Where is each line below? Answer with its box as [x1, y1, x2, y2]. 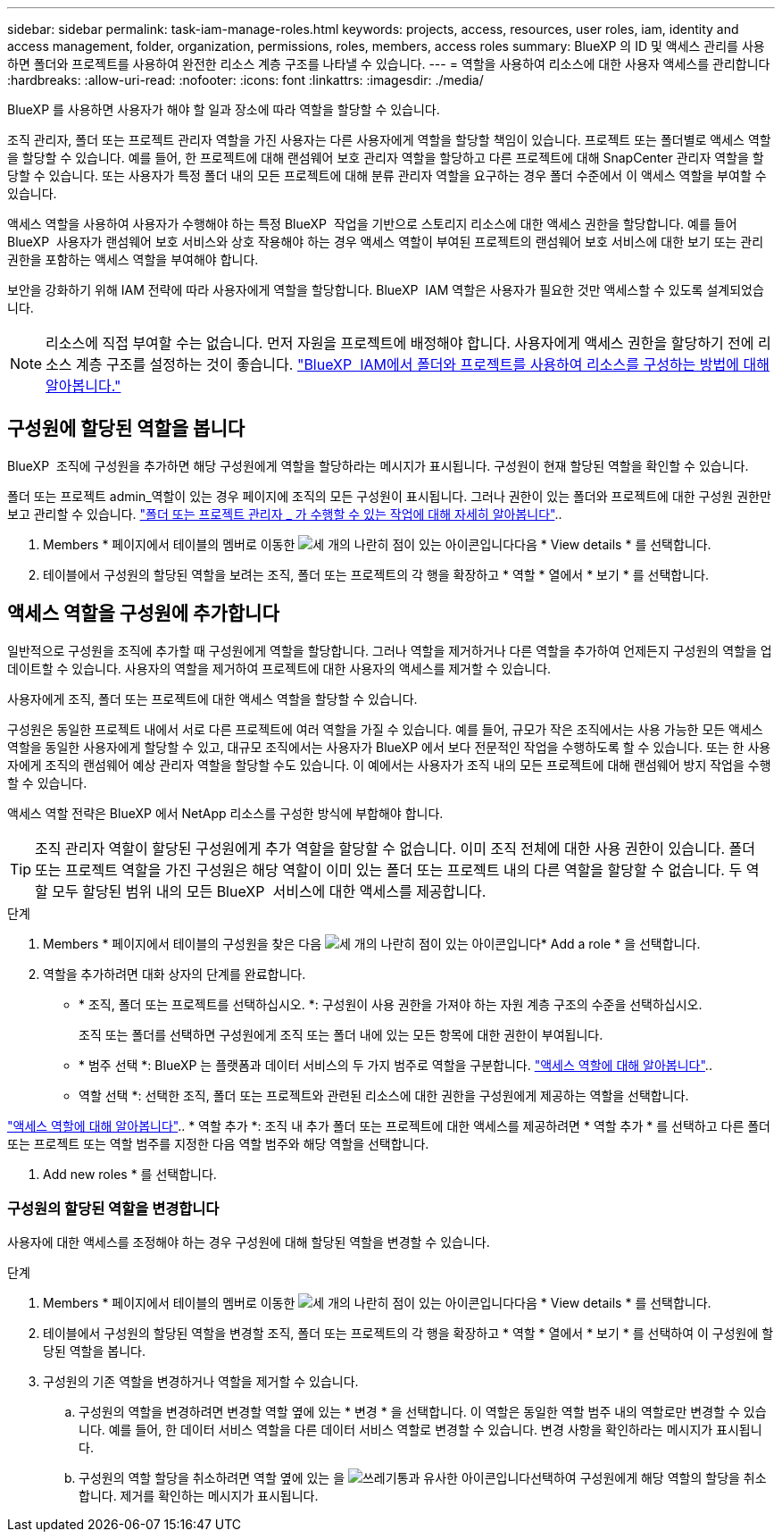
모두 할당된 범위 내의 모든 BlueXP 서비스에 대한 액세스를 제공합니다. [52, 882, 487, 900]
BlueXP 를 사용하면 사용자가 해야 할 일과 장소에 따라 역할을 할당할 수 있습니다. [7, 102, 440, 117]
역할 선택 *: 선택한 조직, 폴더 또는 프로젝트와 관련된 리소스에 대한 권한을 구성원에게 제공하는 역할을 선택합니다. [79, 1087, 689, 1103]
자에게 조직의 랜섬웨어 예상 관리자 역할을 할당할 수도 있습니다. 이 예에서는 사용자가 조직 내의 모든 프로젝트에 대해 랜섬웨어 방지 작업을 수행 [7, 757, 771, 773]
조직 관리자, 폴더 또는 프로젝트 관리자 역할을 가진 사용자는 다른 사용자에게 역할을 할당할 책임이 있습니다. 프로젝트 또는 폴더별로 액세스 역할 [7, 132, 771, 147]
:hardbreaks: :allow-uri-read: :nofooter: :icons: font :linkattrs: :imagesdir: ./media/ [7, 72, 484, 88]
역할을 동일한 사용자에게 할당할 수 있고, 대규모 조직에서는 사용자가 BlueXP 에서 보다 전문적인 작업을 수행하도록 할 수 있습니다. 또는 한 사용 [7, 739, 771, 755]
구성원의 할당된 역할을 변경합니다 [7, 1200, 220, 1218]
